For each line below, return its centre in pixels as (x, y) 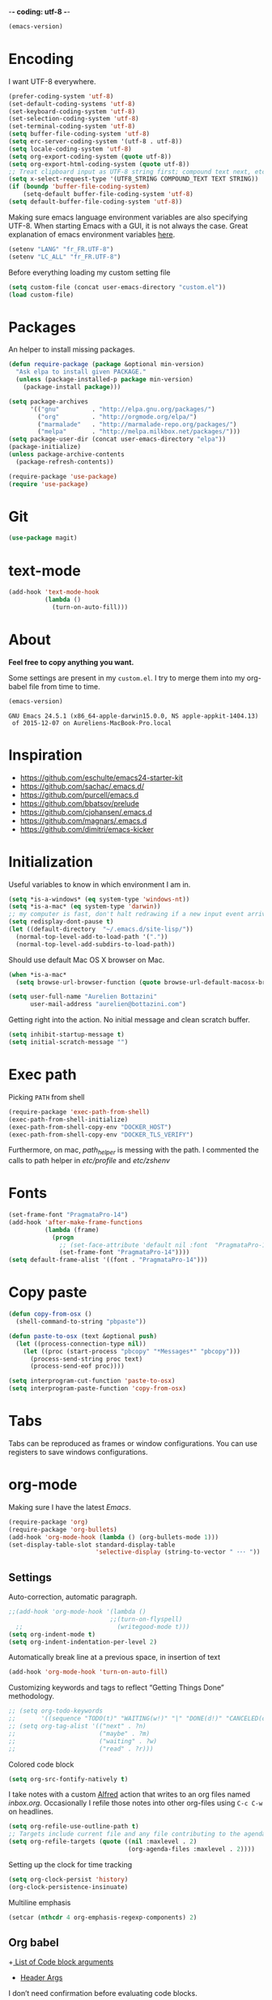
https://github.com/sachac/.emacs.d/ (82, 786)
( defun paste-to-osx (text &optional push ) (83, 1336)
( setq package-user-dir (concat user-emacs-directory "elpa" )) (117, 439)
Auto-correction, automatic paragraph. (73, 1597)
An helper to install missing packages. (72, 350)
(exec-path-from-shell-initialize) (68, 1119)
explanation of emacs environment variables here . (92, 234)
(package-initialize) (45, 447)
